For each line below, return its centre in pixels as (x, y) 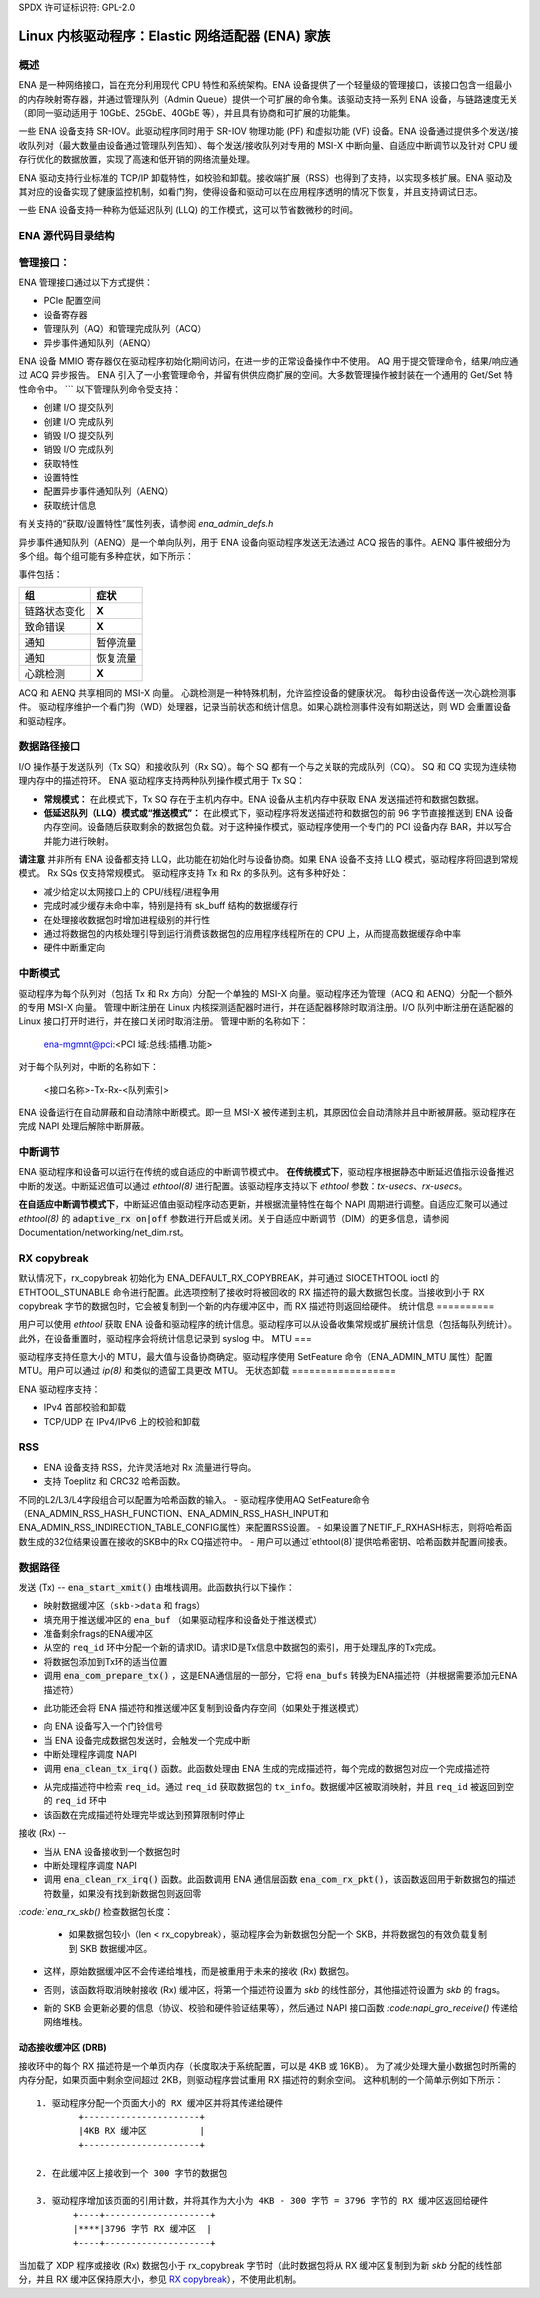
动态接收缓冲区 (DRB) (62, 2047)
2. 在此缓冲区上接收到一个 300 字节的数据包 (132, 2173)
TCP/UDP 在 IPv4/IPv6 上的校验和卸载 (122, 1421)
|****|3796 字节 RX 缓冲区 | (142, 2229)
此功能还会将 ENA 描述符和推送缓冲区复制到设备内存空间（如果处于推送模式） (204, 1708)
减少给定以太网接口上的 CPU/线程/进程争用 (131, 891)
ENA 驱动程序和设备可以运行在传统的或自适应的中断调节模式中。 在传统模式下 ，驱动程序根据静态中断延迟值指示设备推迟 (266, 1172)
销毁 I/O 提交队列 (78, 435)
